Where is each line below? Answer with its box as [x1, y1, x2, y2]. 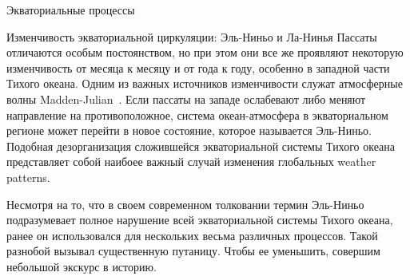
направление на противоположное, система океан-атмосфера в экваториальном [6, 106, 388, 123]
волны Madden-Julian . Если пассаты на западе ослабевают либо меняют [6, 90, 366, 107]
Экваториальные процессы [6, 2, 135, 18]
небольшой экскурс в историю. [6, 258, 157, 274]
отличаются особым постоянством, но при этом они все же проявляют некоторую [6, 44, 404, 61]
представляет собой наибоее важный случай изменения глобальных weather [6, 153, 376, 170]
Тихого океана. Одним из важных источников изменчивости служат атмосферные [6, 75, 403, 92]
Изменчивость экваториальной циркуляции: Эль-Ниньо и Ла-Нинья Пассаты [6, 28, 377, 45]
